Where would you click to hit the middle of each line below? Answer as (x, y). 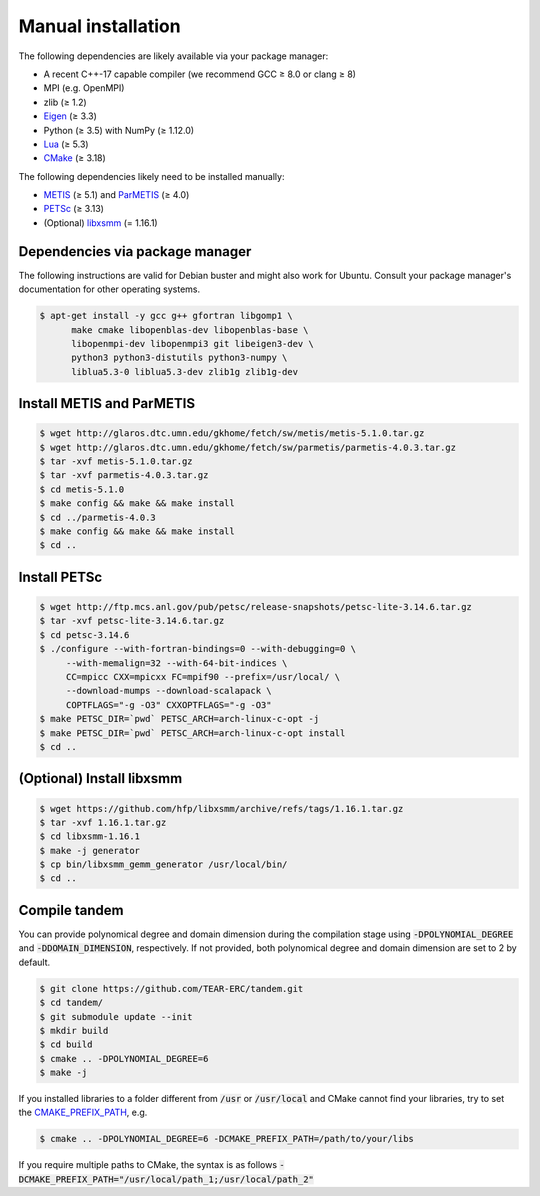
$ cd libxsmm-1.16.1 (89, 836)
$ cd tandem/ (71, 1003)
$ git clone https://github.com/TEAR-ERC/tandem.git (171, 988)
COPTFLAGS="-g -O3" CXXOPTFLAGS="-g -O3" (168, 704)
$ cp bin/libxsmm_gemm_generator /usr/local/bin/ (163, 864)
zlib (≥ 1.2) (65, 102)
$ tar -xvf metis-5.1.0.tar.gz (116, 461)
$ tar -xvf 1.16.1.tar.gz (103, 822)
